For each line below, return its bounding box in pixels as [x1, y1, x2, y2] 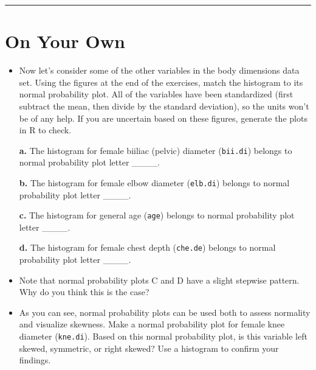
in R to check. [19, 124, 72, 136]
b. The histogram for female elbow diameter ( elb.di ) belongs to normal [19, 176, 290, 189]
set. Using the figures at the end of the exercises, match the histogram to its [19, 75, 303, 88]
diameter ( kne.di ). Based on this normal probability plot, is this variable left [19, 330, 307, 343]
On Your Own [5, 29, 125, 54]
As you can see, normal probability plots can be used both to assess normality [19, 305, 311, 318]
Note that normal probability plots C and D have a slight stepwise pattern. [19, 273, 300, 286]
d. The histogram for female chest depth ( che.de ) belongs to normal [19, 241, 276, 254]
